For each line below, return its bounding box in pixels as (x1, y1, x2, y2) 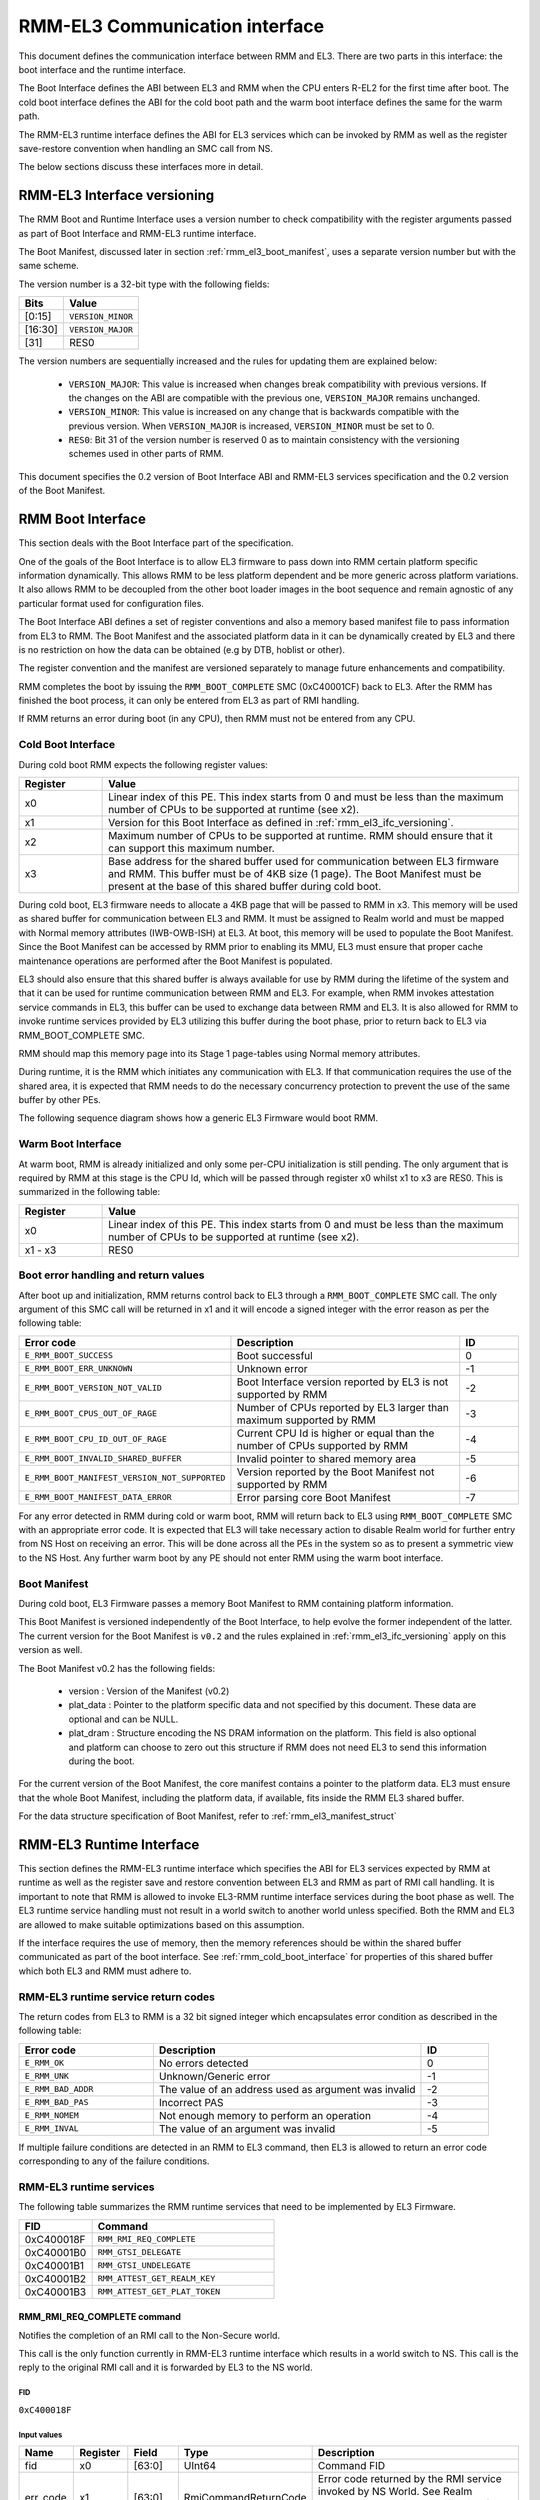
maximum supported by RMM (236, 1413, 376, 1427)
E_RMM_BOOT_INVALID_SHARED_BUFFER (24, 1453, 182, 1464)
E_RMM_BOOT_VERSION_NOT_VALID (24, 1383, 162, 1394)
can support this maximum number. (108, 841, 275, 855)
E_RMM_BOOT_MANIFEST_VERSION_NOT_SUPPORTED (24, 1473, 226, 1484)
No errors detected (158, 2056, 249, 2070)
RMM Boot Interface (18, 511, 147, 528)
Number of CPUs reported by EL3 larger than (236, 1400, 449, 1414)
